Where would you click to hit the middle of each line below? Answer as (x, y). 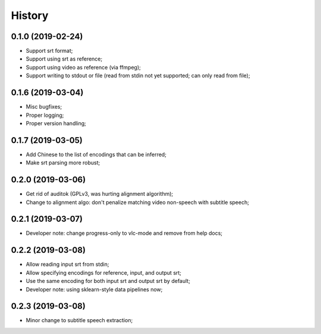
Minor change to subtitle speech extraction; (79, 320)
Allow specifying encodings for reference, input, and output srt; (103, 272)
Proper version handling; (56, 123)
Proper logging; (45, 115)
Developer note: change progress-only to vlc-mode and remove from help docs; (124, 233)
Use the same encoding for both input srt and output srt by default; (108, 281)
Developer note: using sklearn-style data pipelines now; (94, 289)
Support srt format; (49, 51)
